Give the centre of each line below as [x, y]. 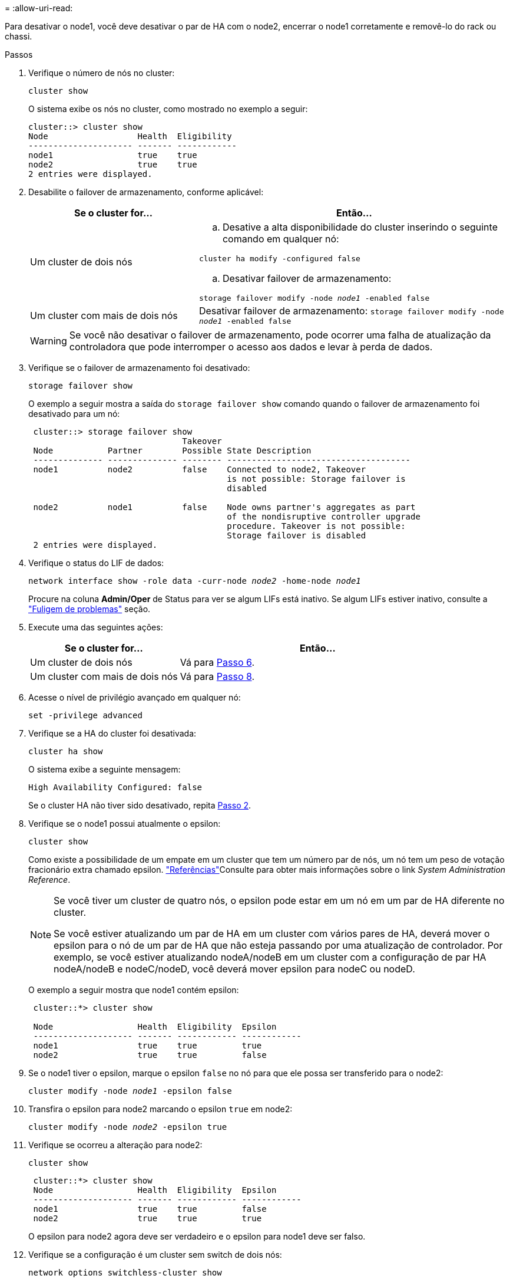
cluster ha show [66, 751]
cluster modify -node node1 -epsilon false [130, 1091]
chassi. [19, 36]
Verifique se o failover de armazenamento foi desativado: [139, 368]
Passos [19, 55]
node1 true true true [148, 1046]
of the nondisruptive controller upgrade [324, 517]
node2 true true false [150, 1055]
